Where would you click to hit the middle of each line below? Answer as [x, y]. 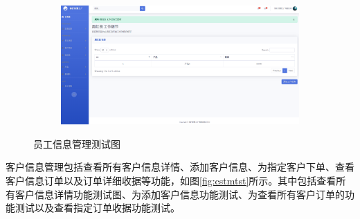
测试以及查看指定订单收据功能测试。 [97, 208]
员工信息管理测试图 [77, 143]
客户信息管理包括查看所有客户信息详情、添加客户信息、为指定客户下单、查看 [180, 167]
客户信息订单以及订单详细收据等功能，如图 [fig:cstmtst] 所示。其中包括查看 [171, 180]
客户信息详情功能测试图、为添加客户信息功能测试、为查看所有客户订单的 [180, 194]
